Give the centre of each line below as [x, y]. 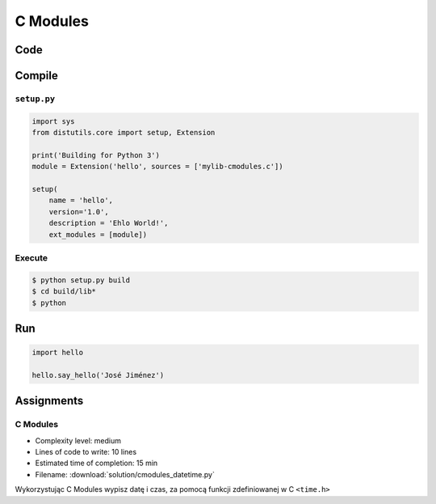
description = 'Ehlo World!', [109, 223]
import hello [58, 353]
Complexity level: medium [78, 440]
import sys [53, 121]
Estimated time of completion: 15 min [96, 463]
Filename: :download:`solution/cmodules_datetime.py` [125, 474]
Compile [36, 76]
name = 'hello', [81, 201]
